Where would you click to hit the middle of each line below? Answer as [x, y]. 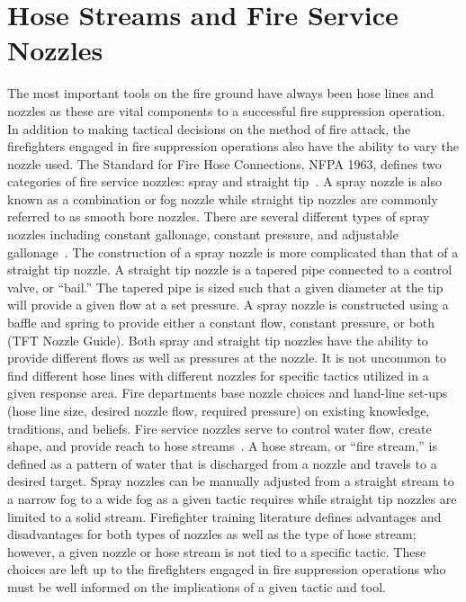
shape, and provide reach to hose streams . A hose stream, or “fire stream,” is [222, 446]
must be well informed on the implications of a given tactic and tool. [197, 586]
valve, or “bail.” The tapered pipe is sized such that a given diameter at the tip [225, 287]
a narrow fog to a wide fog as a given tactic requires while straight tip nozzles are [232, 498]
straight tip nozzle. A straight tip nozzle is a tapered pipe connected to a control [230, 270]
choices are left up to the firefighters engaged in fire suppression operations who [227, 569]
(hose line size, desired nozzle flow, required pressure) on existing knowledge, [219, 410]
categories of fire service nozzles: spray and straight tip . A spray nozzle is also [225, 181]
